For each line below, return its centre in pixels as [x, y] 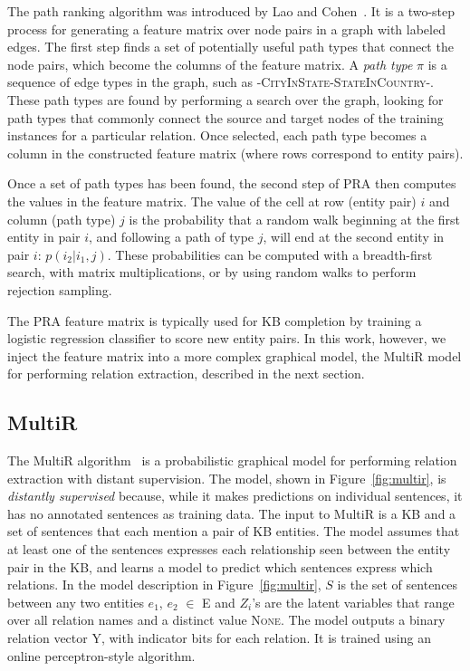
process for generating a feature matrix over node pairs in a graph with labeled [226, 29]
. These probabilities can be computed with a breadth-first [270, 254]
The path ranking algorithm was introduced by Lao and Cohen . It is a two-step [231, 11]
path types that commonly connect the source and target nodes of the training [225, 117]
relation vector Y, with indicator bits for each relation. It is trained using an [219, 638]
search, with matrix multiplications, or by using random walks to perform [212, 272]
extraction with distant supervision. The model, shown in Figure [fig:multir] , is [227, 478]
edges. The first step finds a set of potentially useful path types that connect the [230, 47]
